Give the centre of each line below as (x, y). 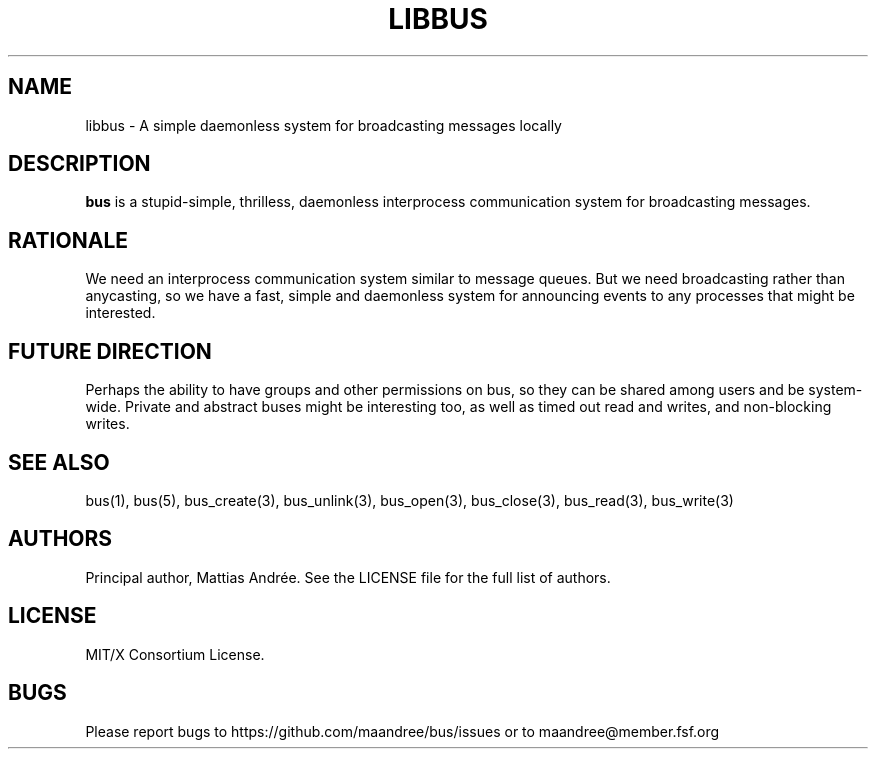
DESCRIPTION (79, 164)
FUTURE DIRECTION (110, 351)
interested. (120, 313)
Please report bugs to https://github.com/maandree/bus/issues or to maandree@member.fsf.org (402, 731)
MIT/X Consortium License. (175, 654)
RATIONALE (68, 240)
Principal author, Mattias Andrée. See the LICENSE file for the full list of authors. (348, 577)
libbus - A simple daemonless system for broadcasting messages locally (323, 125)
